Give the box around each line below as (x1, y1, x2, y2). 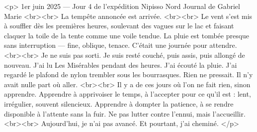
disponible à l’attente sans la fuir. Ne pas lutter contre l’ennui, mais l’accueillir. (4, 108, 246, 119)
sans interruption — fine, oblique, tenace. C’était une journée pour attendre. (4, 40, 237, 50)
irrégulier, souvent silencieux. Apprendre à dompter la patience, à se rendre (4, 98, 234, 109)
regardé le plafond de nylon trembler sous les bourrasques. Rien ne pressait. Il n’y (4, 69, 253, 80)
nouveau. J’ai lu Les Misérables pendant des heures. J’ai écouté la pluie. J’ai (4, 59, 237, 70)
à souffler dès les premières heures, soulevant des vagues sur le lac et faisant (4, 20, 234, 31)
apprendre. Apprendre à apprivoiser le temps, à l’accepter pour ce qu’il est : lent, (4, 89, 251, 99)
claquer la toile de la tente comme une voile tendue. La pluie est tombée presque (4, 30, 250, 40)
